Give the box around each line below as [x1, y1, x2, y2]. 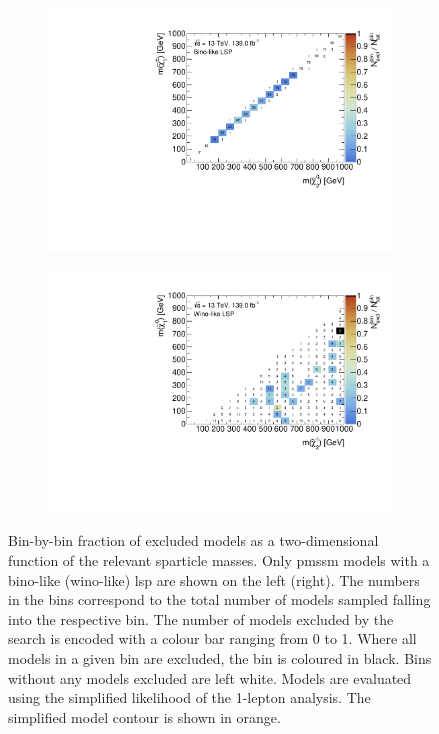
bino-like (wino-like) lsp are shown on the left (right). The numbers [8, 569, 420, 590]
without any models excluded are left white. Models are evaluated [8, 667, 412, 688]
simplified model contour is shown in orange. [8, 706, 281, 727]
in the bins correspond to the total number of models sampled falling [8, 589, 431, 610]
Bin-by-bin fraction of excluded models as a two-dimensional [8, 530, 379, 551]
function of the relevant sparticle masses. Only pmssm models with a [8, 550, 430, 570]
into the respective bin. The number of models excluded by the [8, 608, 394, 629]
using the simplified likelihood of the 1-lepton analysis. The [8, 687, 371, 708]
